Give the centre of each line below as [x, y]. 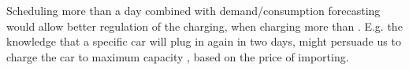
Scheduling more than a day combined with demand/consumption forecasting [193, 10]
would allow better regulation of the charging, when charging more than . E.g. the [204, 26]
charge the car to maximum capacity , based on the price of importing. [178, 56]
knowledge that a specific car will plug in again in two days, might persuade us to [204, 41]
